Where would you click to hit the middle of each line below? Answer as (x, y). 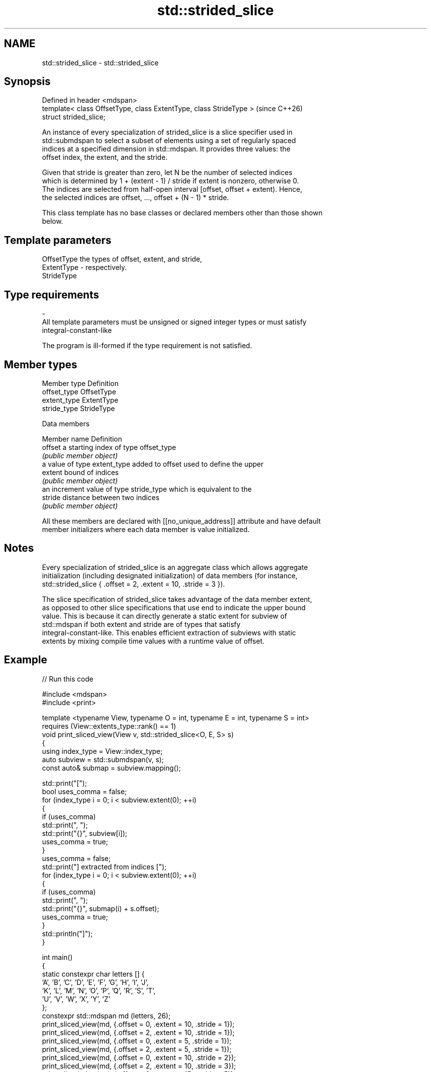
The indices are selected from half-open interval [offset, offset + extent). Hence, (172, 189)
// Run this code (68, 679)
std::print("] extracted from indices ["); (104, 866)
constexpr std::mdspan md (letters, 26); (106, 1015)
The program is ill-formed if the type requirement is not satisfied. (147, 346)
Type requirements (52, 295)
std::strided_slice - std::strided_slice (100, 62)
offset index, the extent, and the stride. (105, 157)
